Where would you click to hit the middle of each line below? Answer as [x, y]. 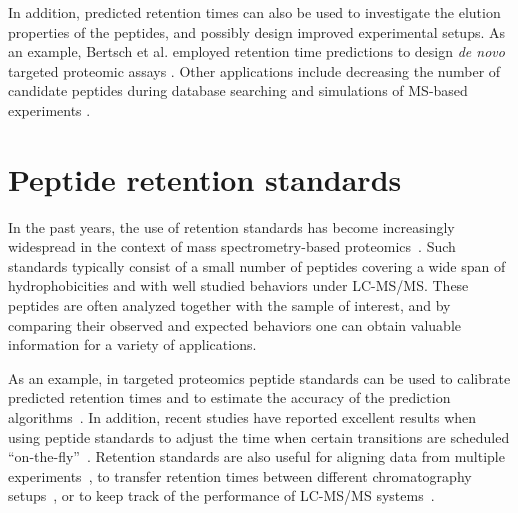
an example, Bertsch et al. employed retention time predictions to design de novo [256, 51]
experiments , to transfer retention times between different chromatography [240, 475]
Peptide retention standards [205, 178]
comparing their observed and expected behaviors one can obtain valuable [234, 324]
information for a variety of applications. [132, 344]
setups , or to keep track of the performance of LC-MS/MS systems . [221, 495]
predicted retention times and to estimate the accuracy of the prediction [229, 397]
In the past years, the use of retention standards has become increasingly [231, 226]
